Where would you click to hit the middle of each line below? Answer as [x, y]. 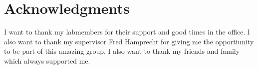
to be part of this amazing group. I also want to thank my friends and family [122, 51]
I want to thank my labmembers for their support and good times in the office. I [127, 32]
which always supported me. [47, 60]
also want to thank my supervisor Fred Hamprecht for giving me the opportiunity [129, 41]
